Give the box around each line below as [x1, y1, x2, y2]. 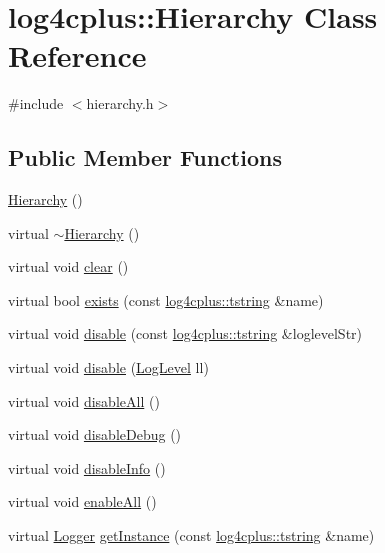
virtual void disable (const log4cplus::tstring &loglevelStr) [8, 323, 363, 344]
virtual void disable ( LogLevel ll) [8, 357, 209, 378]
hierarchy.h [86, 93, 154, 114]
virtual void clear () [8, 256, 129, 277]
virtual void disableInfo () [8, 457, 166, 478]
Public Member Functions [8, 142, 282, 173]
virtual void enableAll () [8, 491, 157, 512]
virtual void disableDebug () [8, 424, 182, 445]
